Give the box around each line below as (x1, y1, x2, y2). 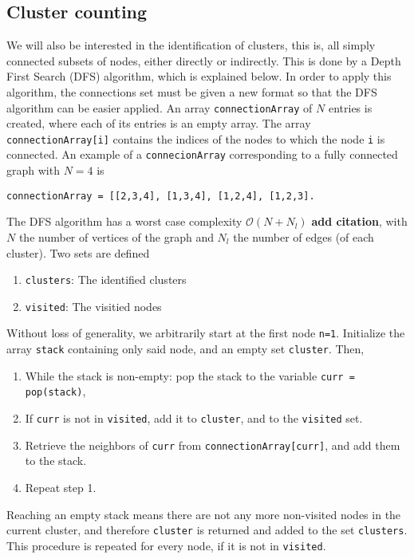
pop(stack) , (25, 383, 86, 400)
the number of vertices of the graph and (18, 228, 214, 245)
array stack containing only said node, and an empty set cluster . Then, (6, 341, 365, 357)
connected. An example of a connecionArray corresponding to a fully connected (6, 146, 398, 163)
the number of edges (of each (233, 228, 374, 245)
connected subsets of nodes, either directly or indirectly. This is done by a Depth (6, 52, 401, 69)
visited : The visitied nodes (25, 297, 162, 314)
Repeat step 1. (25, 479, 97, 496)
